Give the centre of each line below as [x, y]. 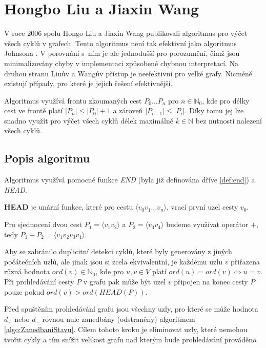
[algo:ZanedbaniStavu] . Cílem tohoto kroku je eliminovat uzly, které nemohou [126, 329]
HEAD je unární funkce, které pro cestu [69, 207]
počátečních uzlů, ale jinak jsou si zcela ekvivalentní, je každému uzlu [113, 261]
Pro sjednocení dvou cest [43, 224]
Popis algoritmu [47, 158]
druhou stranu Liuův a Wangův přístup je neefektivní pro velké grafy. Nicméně [128, 73]
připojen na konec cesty [211, 282]
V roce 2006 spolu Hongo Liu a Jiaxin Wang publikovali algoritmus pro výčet [126, 33]
